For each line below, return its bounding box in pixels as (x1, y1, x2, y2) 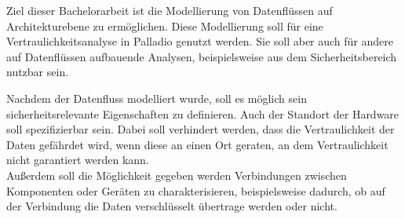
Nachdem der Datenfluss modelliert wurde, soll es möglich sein (6, 89, 307, 106)
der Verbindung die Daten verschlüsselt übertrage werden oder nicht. (6, 198, 337, 214)
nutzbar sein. (6, 64, 69, 80)
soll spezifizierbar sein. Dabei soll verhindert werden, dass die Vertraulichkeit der (6, 121, 395, 137)
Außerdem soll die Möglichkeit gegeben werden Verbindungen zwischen (6, 166, 347, 183)
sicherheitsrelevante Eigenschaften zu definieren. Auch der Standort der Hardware (6, 105, 400, 122)
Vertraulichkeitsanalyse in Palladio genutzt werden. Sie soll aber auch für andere (6, 33, 394, 49)
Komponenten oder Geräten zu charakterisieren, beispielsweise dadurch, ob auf (6, 182, 385, 199)
